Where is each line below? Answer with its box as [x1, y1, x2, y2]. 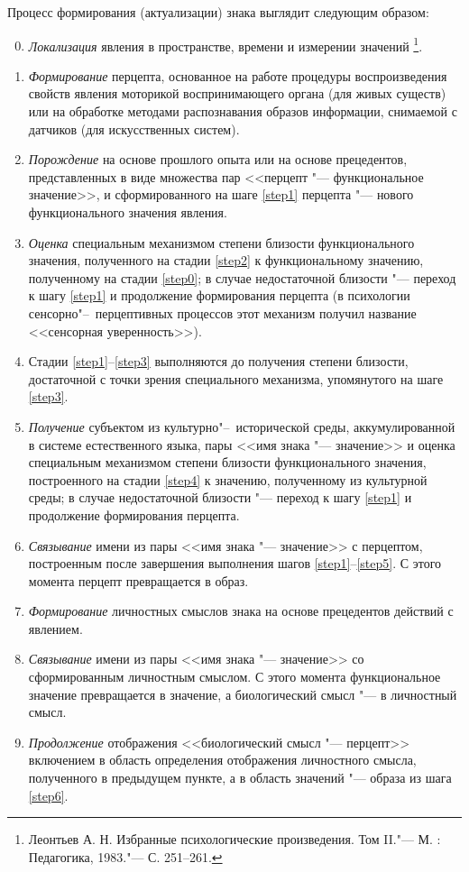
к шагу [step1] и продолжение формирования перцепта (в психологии [28, 286, 410, 305]
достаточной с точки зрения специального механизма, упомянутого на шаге [28, 369, 444, 388]
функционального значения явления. [28, 203, 227, 221]
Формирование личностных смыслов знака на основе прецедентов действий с [28, 601, 454, 620]
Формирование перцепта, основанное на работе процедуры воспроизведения [28, 66, 447, 85]
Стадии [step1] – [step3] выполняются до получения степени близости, [28, 352, 409, 371]
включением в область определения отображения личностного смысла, [28, 750, 417, 769]
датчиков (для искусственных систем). [28, 119, 240, 138]
